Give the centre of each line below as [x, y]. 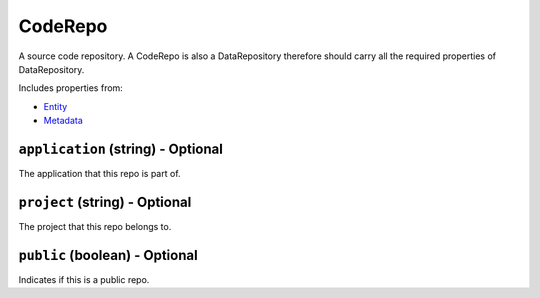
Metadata [63, 121]
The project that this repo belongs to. [95, 226]
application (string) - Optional [121, 148]
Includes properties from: [71, 88]
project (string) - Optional [105, 201]
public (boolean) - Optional [108, 255]
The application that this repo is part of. [99, 174]
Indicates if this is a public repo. [84, 279]
